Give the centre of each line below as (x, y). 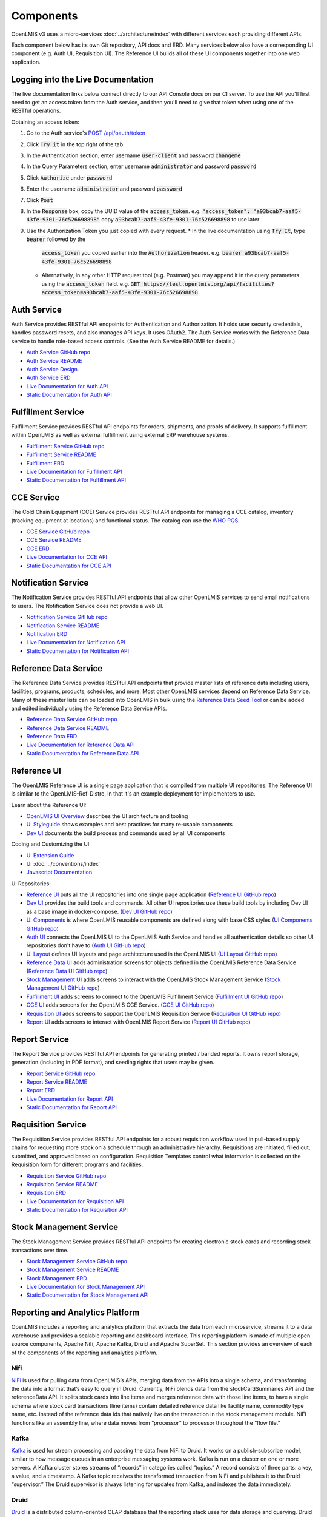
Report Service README (57, 1082)
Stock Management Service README (73, 1270)
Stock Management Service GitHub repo (77, 1261)
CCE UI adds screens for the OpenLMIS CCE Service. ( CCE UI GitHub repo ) (120, 1005)
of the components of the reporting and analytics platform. (84, 1353)
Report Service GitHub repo (61, 1073)
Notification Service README (63, 626)
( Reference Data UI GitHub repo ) (67, 971)
